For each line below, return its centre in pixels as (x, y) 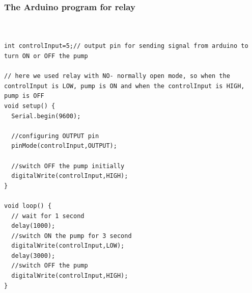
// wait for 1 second (48, 216)
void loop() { (28, 206)
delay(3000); (33, 256)
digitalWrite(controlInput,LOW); (68, 246)
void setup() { (30, 106)
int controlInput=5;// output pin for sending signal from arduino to (126, 46)
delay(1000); (33, 226)
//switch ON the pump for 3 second (72, 236)
